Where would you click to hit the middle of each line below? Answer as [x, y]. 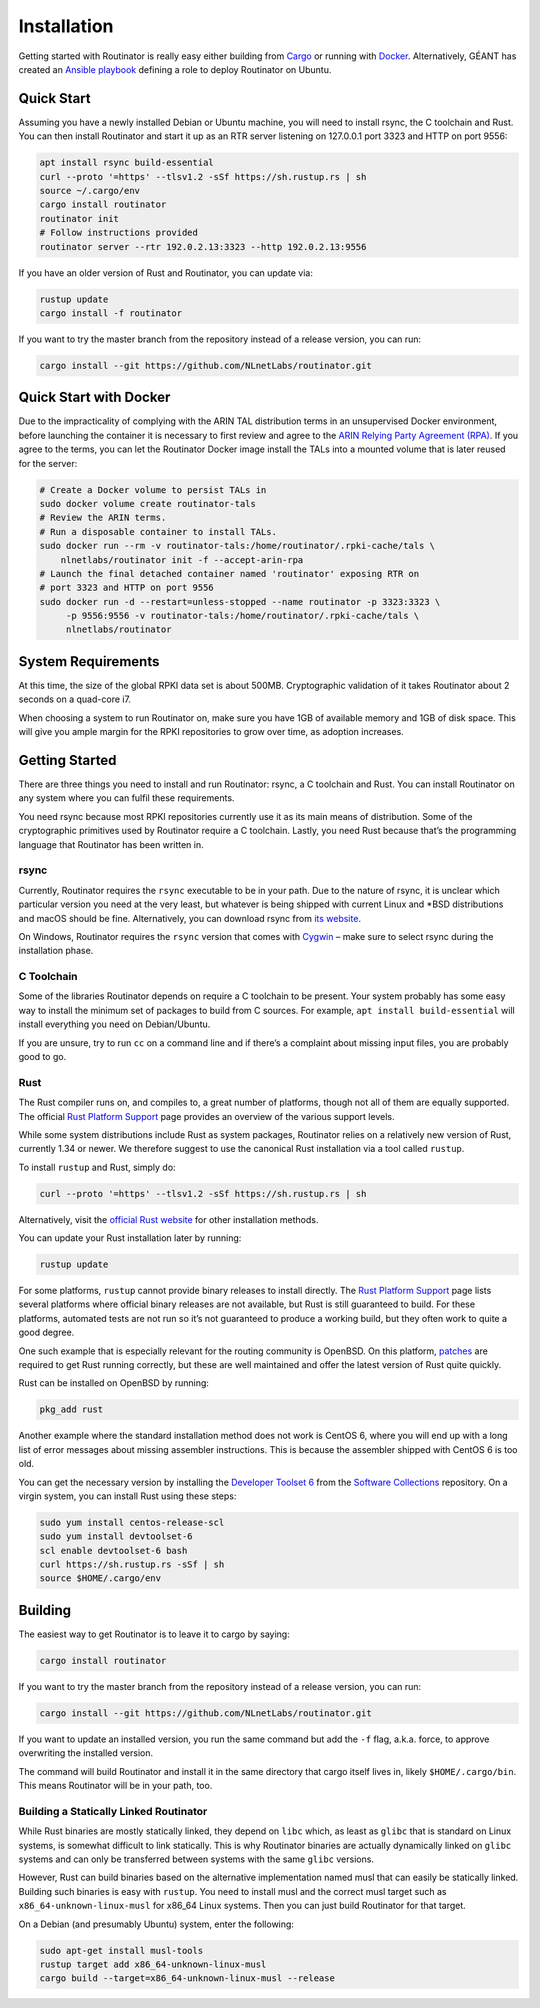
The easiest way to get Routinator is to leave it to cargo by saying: [154, 1634]
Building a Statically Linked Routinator [113, 1811]
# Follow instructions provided [119, 233]
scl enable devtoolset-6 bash [113, 1550]
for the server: [48, 463]
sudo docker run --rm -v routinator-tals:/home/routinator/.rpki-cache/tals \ [237, 546]
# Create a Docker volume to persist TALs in [153, 489]
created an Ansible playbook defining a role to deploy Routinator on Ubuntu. [175, 69]
